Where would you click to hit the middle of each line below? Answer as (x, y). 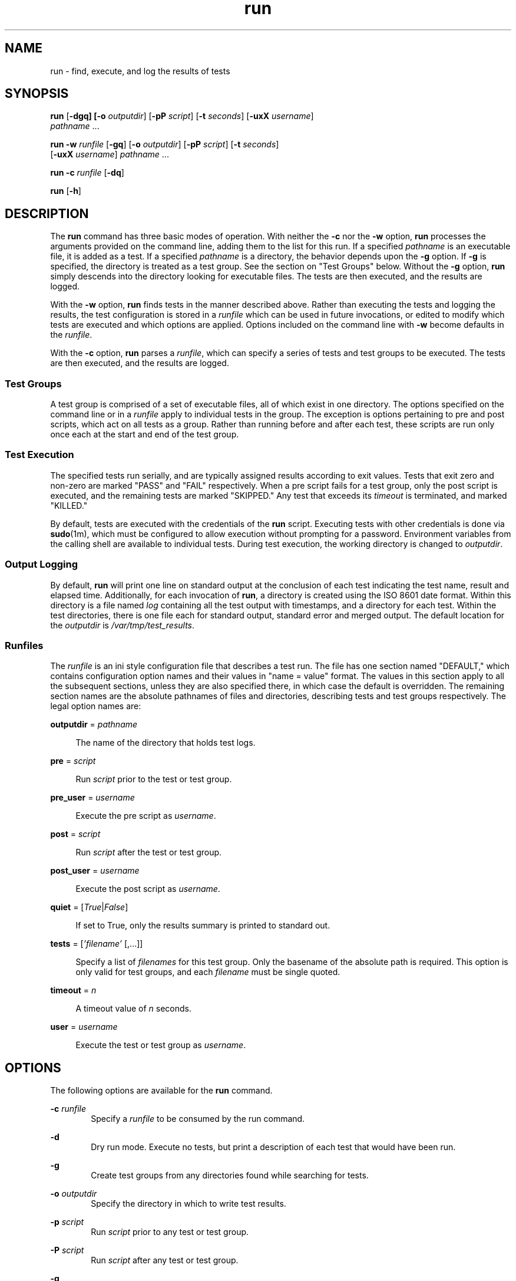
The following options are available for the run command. (161, 1091)
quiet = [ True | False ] (89, 907)
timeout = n (73, 990)
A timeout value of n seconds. (133, 1009)
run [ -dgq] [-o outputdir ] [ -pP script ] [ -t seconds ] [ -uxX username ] (182, 116)
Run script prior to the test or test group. (154, 779)
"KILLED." (69, 505)
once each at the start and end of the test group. (145, 434)
